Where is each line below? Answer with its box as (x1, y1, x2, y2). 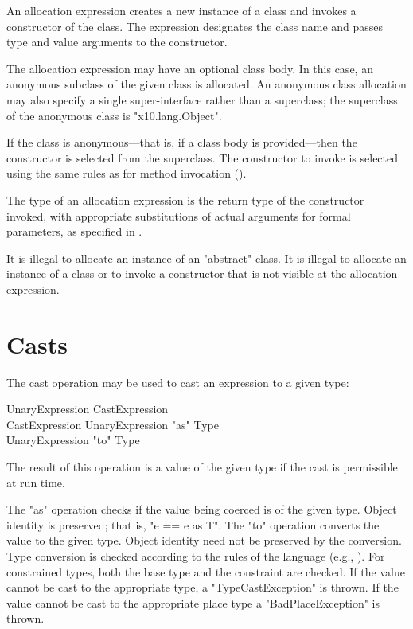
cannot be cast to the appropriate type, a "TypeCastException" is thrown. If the (6, 579, 399, 596)
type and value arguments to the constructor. (6, 33, 228, 50)
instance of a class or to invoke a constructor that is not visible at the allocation (6, 265, 398, 282)
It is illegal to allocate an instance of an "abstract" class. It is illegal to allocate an (6, 249, 407, 266)
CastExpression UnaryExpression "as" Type (6, 416, 219, 432)
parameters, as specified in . (6, 223, 142, 240)
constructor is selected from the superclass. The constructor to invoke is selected (6, 149, 399, 166)
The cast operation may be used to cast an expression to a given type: (6, 373, 349, 390)
